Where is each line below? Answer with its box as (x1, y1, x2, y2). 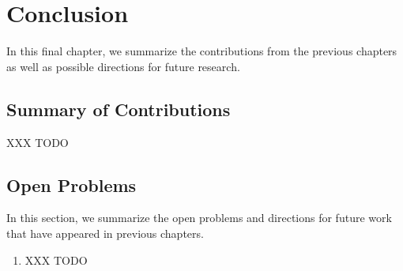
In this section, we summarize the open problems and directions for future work (6, 209, 392, 226)
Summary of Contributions (6, 96, 231, 121)
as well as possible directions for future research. (6, 58, 240, 74)
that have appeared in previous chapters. (6, 224, 204, 241)
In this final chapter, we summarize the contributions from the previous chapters (6, 43, 397, 59)
